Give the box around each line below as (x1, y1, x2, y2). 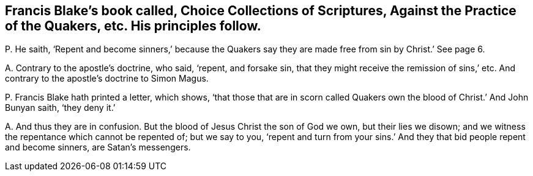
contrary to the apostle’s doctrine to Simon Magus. (5, 73, 209, 84)
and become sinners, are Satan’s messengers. (5, 142, 191, 153)
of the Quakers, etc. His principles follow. (5, 18, 261, 33)
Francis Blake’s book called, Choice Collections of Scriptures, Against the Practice (5, 3, 516, 18)
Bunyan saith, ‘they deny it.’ (5, 102, 116, 113)
